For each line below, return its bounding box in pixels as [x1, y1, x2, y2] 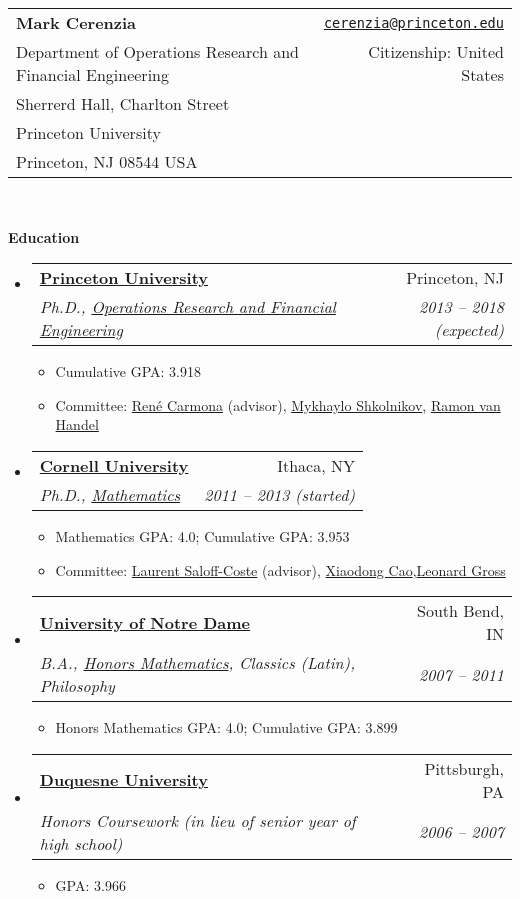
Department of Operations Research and [16, 40, 299, 63]
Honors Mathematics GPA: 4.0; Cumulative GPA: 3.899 [55, 717, 398, 738]
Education [8, 226, 80, 247]
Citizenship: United [368, 40, 504, 63]
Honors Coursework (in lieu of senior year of [39, 808, 356, 832]
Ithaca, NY [277, 453, 355, 477]
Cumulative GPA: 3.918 [55, 361, 201, 382]
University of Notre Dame [39, 610, 251, 634]
